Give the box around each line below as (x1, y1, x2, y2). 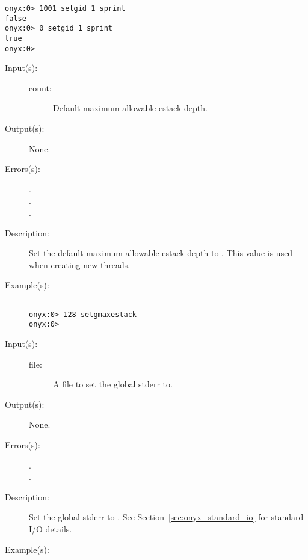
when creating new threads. (29, 258, 131, 271)
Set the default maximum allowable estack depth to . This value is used (29, 247, 293, 259)
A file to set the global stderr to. (53, 378, 173, 390)
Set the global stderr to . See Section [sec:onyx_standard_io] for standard (29, 511, 304, 523)
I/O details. (29, 522, 72, 535)
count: (29, 81, 52, 94)
